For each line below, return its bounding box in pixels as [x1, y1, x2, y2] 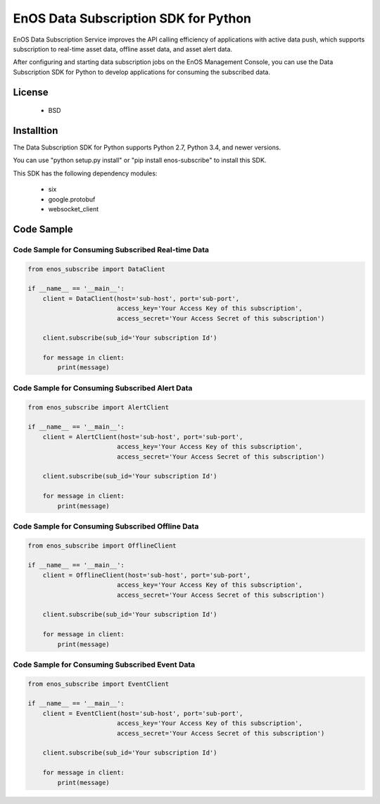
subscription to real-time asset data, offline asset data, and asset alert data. [13, 44, 232, 53]
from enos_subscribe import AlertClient [27, 403, 169, 412]
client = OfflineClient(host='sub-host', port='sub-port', [42, 571, 251, 579]
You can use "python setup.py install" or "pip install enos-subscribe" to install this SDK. [13, 156, 267, 165]
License [13, 86, 49, 98]
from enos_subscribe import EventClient [27, 680, 169, 688]
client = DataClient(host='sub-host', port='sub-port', [42, 295, 240, 302]
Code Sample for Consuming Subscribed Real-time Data [13, 245, 210, 254]
